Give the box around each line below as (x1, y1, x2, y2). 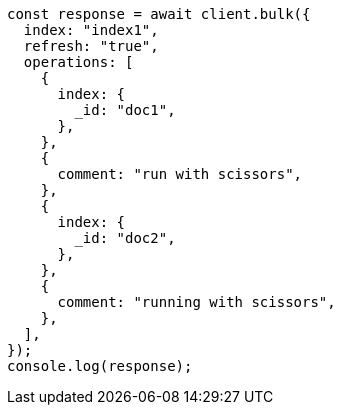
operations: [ (23, 54, 134, 70)
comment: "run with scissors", (57, 166, 303, 182)
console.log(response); (7, 358, 193, 374)
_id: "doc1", (74, 102, 176, 118)
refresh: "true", (23, 38, 159, 54)
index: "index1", (23, 22, 159, 38)
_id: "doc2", (74, 230, 176, 246)
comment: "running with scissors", (57, 294, 336, 310)
